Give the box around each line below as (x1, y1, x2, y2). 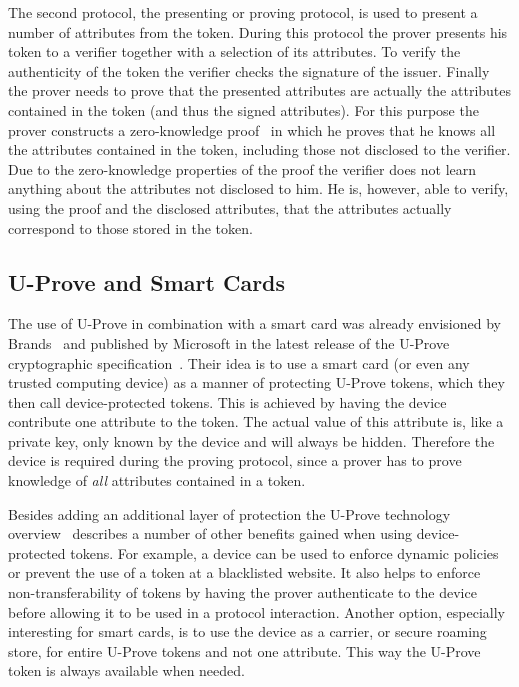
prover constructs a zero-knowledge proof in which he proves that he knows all (8, 119, 496, 140)
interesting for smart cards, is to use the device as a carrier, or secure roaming (8, 621, 487, 642)
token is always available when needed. (8, 660, 245, 681)
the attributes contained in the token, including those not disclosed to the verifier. (8, 139, 511, 160)
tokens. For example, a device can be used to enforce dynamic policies (70, 542, 499, 563)
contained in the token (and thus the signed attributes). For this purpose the (8, 99, 479, 120)
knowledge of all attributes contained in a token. (8, 470, 306, 491)
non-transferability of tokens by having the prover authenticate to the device (8, 582, 477, 603)
